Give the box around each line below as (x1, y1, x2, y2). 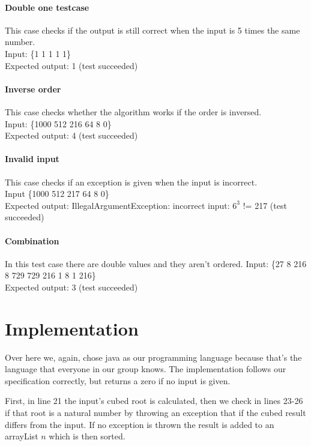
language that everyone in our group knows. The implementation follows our (5, 363, 286, 375)
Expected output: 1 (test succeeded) (5, 59, 138, 71)
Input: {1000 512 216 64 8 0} (5, 117, 112, 130)
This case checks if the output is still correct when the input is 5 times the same (5, 23, 300, 36)
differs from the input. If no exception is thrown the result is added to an (5, 418, 274, 430)
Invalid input (5, 152, 59, 165)
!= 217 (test (243, 199, 287, 211)
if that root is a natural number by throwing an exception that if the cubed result (5, 406, 306, 418)
